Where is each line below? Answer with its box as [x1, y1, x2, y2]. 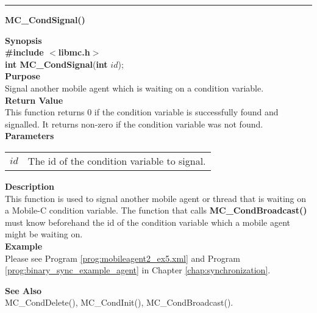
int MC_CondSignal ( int [5, 57, 108, 70]
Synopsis [5, 34, 42, 46]
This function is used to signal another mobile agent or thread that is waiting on [5, 192, 307, 204]
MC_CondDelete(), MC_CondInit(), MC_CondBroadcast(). [5, 296, 233, 309]
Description [5, 179, 55, 192]
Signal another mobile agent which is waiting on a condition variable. [5, 81, 264, 94]
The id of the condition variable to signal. [27, 153, 206, 168]
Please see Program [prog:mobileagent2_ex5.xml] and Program [5, 251, 240, 264]
